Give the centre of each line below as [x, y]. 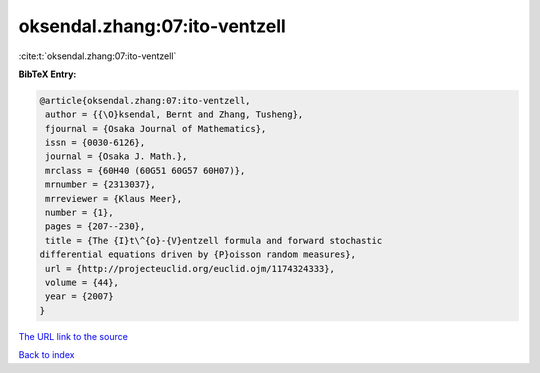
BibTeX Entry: [47, 74]
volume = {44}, [82, 282]
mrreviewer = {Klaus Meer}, [114, 198]
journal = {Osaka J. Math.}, [116, 156]
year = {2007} [79, 296]
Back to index [46, 355]
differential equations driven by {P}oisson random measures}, [198, 254]
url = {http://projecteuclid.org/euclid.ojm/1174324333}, [190, 268]
